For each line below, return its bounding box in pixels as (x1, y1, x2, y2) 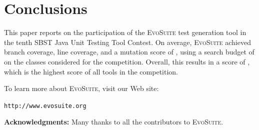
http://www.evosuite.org (4, 102, 86, 109)
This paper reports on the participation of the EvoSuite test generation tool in (4, 27, 246, 37)
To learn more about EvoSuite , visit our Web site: (4, 83, 159, 93)
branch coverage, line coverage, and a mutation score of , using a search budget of (4, 46, 254, 57)
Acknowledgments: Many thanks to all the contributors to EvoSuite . (4, 116, 223, 127)
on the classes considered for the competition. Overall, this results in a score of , (4, 56, 250, 66)
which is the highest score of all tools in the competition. (4, 66, 178, 76)
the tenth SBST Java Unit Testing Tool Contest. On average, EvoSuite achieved (4, 36, 251, 47)
